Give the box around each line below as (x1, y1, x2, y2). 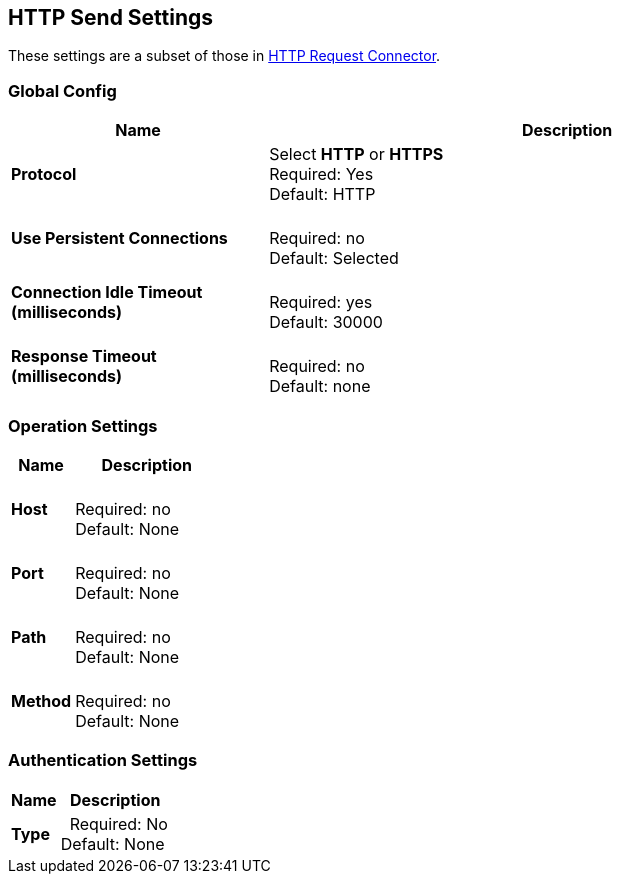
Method (11, 690, 72, 711)
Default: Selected (269, 248, 399, 269)
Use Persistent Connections (11, 228, 228, 249)
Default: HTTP (269, 184, 376, 205)
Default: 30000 (269, 312, 383, 333)
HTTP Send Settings (8, 5, 214, 30)
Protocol (11, 164, 77, 185)
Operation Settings (8, 415, 158, 436)
